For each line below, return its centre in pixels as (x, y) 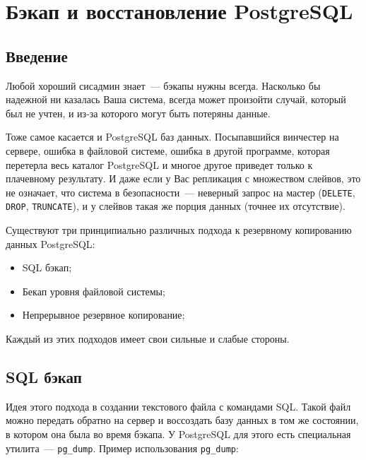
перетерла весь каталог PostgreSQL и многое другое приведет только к (159, 164)
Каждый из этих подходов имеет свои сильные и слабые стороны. (148, 339)
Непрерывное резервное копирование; (104, 315)
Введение (37, 55)
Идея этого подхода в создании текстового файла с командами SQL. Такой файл (178, 406)
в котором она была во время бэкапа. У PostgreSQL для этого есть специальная (178, 434)
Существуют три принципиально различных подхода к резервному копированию (179, 230)
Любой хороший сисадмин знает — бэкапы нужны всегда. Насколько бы (163, 85)
